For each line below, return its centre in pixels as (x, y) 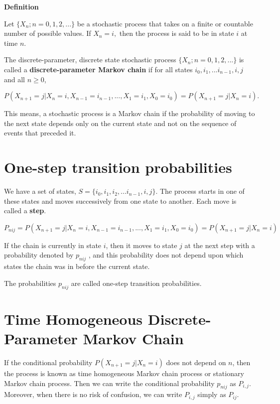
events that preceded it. (40, 133)
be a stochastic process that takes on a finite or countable (165, 23)
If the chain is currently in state (53, 245)
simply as (212, 394)
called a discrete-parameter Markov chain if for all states (98, 69)
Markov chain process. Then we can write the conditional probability (109, 383)
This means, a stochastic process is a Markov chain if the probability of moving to (130, 113)
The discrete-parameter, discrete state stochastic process (90, 60)
